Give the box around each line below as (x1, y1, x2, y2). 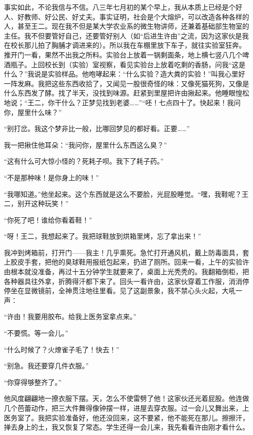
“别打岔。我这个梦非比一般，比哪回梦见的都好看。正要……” (4, 123, 190, 133)
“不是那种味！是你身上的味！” (4, 172, 99, 182)
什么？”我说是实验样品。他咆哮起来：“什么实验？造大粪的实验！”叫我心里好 (4, 69, 245, 79)
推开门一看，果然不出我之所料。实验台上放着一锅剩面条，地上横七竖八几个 (4, 49, 242, 59)
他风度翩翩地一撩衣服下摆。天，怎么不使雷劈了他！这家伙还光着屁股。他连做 (4, 393, 249, 403)
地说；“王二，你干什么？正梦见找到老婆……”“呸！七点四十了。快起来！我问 (4, 97, 241, 107)
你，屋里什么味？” (4, 107, 62, 117)
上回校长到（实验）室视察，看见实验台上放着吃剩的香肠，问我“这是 (31, 59, 246, 69)
